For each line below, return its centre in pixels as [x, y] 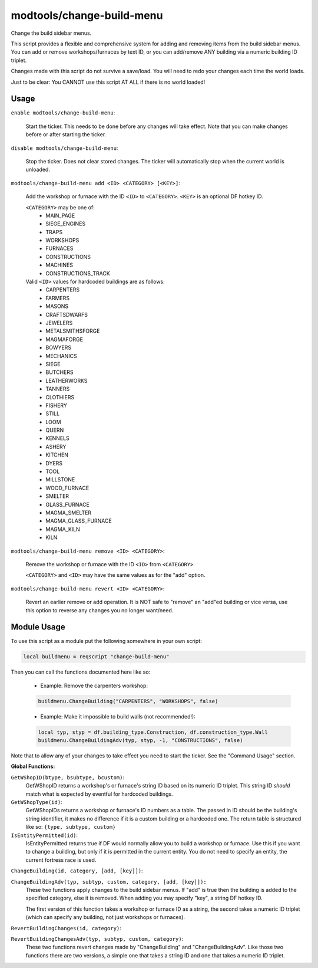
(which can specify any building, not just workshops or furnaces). [105, 917]
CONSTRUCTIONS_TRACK [78, 273]
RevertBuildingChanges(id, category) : [66, 928]
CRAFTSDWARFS [67, 314]
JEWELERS [59, 323]
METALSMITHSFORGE [73, 331]
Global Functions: [33, 766]
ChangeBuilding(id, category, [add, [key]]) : [77, 871]
